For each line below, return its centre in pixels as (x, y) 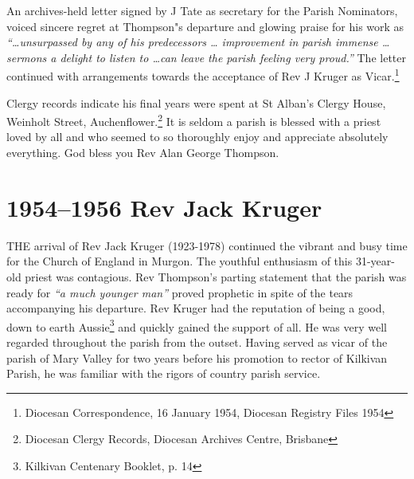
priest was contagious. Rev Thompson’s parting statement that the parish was (216, 276)
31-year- (375, 261)
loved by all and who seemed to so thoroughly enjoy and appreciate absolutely (197, 137)
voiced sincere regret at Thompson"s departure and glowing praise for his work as (205, 26)
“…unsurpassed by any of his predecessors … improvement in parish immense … (198, 42)
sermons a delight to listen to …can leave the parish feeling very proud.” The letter (206, 57)
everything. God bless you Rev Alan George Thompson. (143, 153)
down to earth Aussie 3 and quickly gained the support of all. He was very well (197, 325)
